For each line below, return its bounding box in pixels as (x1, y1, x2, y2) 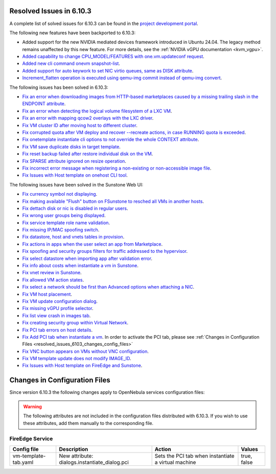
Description (59, 445, 88, 453)
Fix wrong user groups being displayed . (22, 212, 106, 219)
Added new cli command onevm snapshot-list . (22, 60, 120, 66)
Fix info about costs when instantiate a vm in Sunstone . (22, 263, 139, 269)
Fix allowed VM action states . (22, 276, 84, 283)
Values (241, 445, 258, 453)
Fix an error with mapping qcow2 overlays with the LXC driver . (22, 115, 154, 121)
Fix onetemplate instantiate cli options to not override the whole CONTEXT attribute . (22, 136, 199, 143)
